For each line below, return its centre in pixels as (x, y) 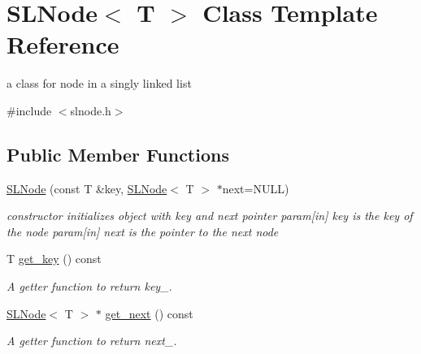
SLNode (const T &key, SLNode (87, 188)
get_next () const (149, 313)
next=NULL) (256, 188)
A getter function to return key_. (89, 286)
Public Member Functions (118, 154)
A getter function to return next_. (92, 341)
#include (29, 110)
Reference (63, 44)
